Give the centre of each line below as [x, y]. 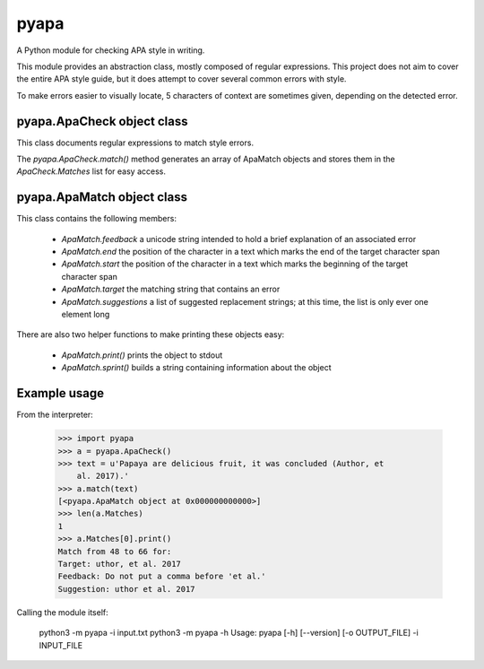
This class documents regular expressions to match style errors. [135, 143]
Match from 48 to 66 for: [115, 551]
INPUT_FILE [61, 645]
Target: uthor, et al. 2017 [119, 564]
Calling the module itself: [63, 612]
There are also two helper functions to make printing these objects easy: [151, 334]
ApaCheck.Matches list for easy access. [91, 171]
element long [86, 315]
